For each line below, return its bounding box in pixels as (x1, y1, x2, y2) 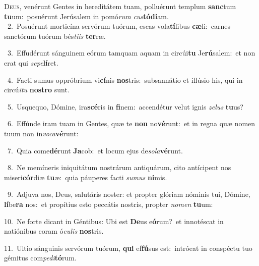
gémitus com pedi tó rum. (4, 252, 77, 263)
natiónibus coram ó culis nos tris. (4, 226, 104, 236)
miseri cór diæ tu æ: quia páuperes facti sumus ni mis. (4, 172, 167, 182)
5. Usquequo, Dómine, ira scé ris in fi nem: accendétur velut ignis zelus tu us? (7, 101, 243, 112)
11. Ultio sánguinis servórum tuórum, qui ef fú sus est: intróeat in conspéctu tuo (4, 242, 252, 253)
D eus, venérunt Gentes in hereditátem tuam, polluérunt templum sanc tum (4, 1, 236, 11)
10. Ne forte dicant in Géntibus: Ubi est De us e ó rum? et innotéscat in (4, 216, 224, 226)
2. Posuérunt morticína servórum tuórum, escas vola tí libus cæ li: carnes (7, 21, 230, 31)
